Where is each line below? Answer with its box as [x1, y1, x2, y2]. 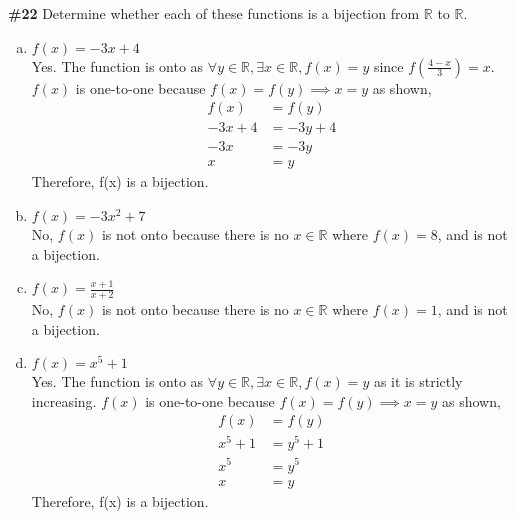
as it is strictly [373, 371, 463, 392]
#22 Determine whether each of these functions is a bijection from [8, 3, 420, 23]
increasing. [31, 390, 97, 411]
